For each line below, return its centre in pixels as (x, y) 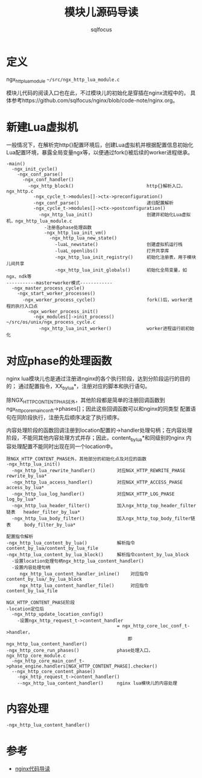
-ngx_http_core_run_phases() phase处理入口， (80, 650)
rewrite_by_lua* (27, 476)
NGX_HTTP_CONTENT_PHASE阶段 (41, 602)
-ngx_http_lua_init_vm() (75, 233)
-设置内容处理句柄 (31, 568)
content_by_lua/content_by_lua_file (52, 548)
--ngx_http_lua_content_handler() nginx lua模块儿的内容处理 (97, 683)
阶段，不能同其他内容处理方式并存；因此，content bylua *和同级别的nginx (96, 438)
